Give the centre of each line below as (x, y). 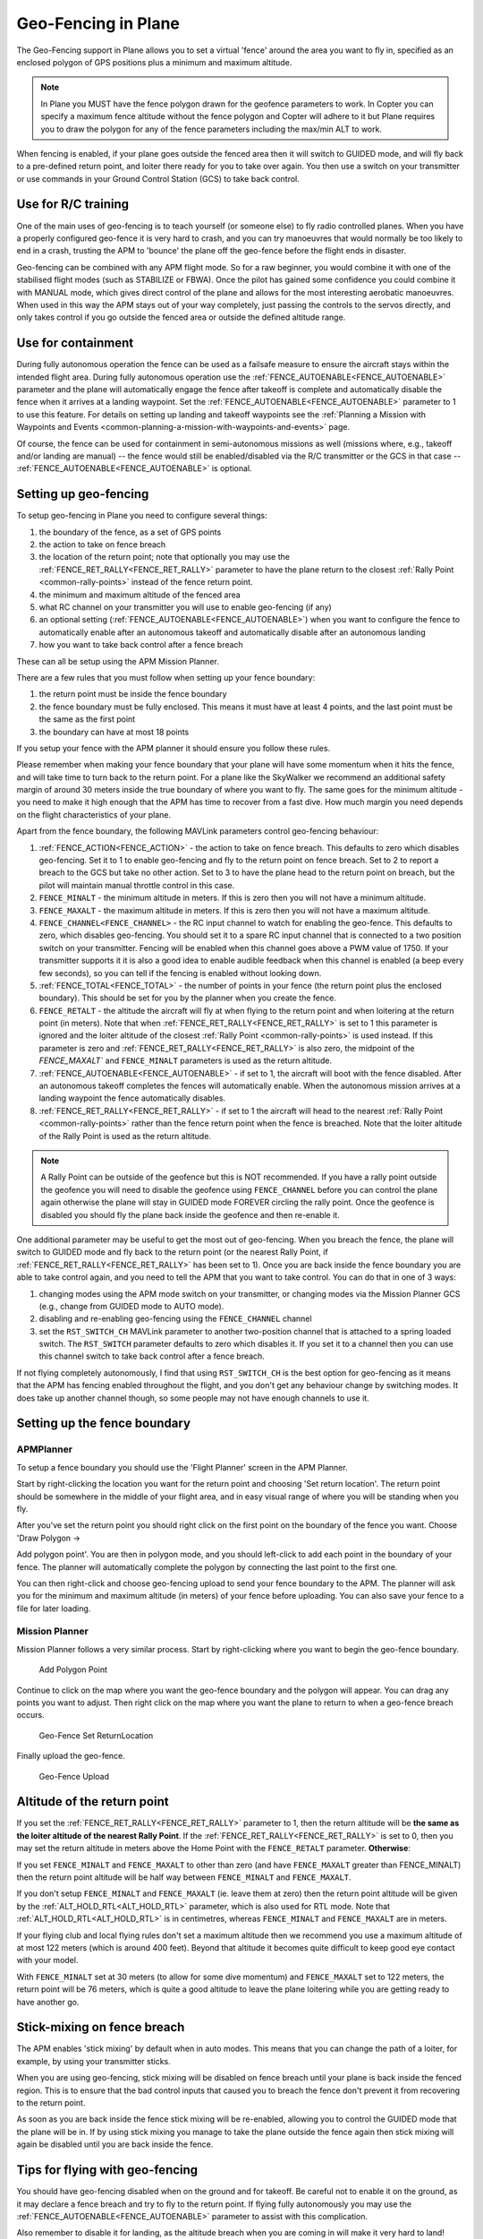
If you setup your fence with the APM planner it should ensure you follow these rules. (174, 748)
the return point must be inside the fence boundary (133, 694)
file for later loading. (54, 1608)
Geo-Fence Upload (74, 1776)
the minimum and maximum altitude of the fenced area (140, 595)
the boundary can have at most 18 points (114, 732)
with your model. (47, 1960)
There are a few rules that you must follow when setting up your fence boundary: (166, 677)
